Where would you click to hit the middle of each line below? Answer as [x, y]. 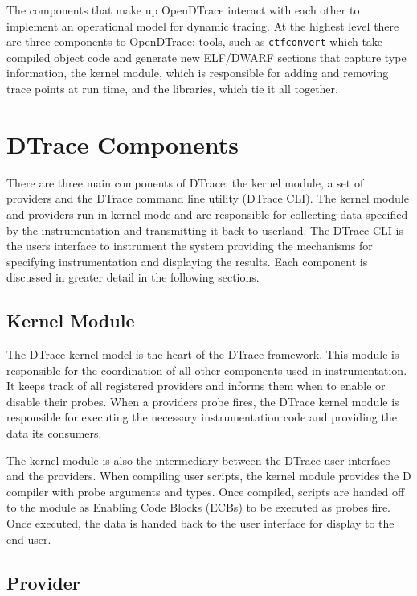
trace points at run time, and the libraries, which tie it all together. [172, 89]
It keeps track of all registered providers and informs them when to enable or [196, 386]
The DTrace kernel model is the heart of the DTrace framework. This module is [203, 354]
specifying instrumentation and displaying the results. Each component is [187, 261]
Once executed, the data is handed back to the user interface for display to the [200, 523]
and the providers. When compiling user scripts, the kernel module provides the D [209, 476]
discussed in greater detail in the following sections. [133, 277]
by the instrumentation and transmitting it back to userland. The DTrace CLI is [205, 230]
